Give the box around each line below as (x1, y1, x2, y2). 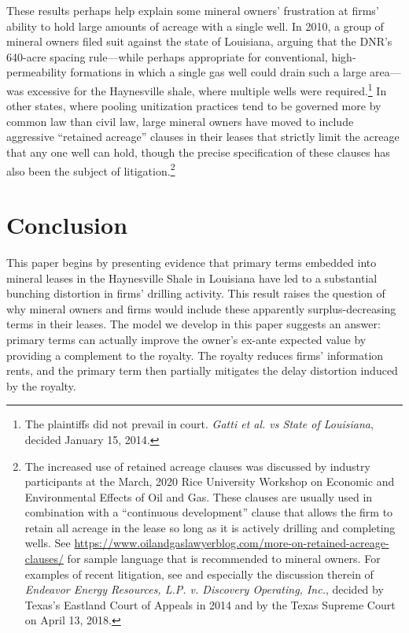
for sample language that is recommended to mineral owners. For (67, 550, 381, 567)
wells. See (24, 535, 71, 551)
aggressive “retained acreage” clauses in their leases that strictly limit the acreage (6, 128, 400, 145)
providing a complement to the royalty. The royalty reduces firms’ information (6, 346, 384, 363)
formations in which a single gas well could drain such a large (70, 64, 367, 80)
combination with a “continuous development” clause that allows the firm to (24, 504, 393, 520)
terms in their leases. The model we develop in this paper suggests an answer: (6, 316, 381, 332)
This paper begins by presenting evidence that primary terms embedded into (6, 254, 377, 270)
